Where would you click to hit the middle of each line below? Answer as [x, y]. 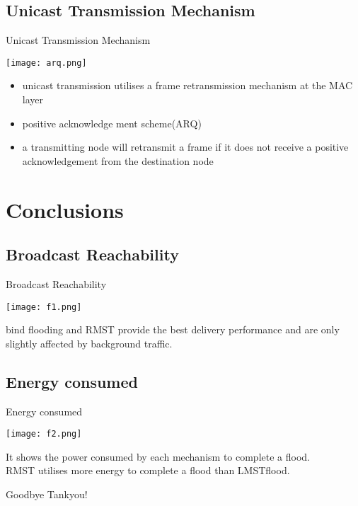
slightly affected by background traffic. [89, 343]
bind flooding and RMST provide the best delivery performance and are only [173, 329]
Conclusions [65, 209]
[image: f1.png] [44, 307]
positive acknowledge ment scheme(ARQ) [112, 123]
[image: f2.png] [44, 434]
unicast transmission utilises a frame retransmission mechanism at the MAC [187, 85]
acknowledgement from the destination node [118, 160]
